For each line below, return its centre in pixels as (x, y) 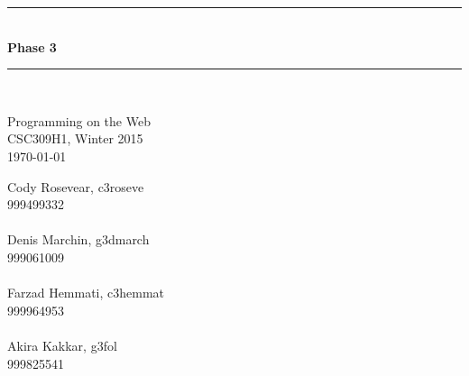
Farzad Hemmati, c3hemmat (86, 293)
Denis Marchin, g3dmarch (78, 239)
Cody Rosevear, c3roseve (76, 186)
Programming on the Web (79, 120)
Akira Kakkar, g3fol (62, 345)
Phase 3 (32, 46)
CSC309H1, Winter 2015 (75, 138)
